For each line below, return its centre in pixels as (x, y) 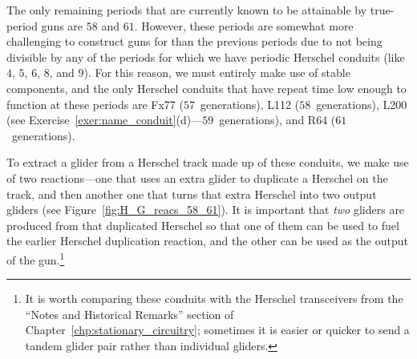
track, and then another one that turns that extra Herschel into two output (192, 194)
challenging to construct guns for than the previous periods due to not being (194, 41)
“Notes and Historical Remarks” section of (130, 314)
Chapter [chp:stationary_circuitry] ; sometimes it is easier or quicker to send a (217, 330)
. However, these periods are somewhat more (244, 25)
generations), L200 (362, 104)
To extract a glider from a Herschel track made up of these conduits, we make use (208, 162)
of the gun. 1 (36, 258)
